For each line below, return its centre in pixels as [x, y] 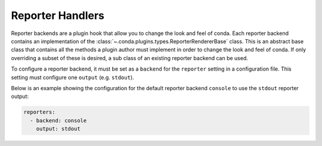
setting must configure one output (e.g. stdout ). [72, 77]
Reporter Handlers [58, 15]
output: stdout [58, 129]
